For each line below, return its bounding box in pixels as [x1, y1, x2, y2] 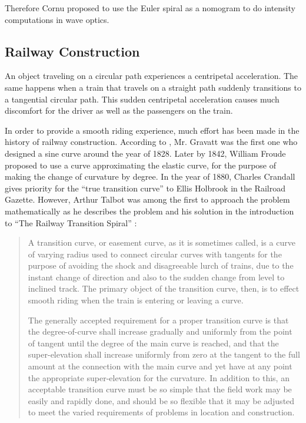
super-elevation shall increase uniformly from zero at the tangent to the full [28, 348, 300, 361]
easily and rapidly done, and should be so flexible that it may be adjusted [28, 394, 295, 407]
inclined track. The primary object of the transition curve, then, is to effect [28, 282, 300, 295]
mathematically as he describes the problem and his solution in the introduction [5, 204, 294, 217]
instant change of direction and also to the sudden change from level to [28, 270, 285, 283]
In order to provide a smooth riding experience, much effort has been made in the [5, 124, 300, 136]
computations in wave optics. [5, 13, 109, 25]
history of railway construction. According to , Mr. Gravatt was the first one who [5, 136, 298, 148]
